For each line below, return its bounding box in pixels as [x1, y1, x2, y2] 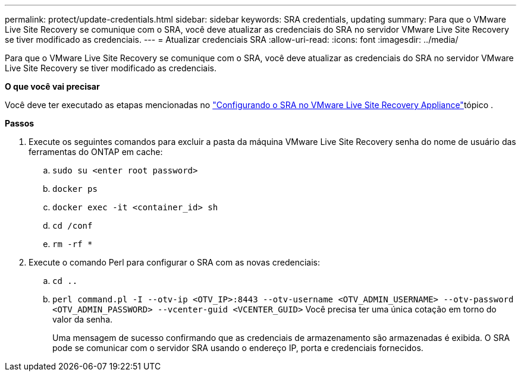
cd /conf [52, 221, 93, 230]
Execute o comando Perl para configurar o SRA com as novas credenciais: [29, 257, 321, 267]
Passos [5, 118, 34, 128]
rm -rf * [52, 239, 93, 249]
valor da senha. [52, 314, 113, 324]
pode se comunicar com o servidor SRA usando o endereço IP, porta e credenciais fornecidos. [52, 343, 423, 353]
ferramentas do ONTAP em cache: [29, 147, 163, 157]
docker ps [52, 184, 98, 194]
